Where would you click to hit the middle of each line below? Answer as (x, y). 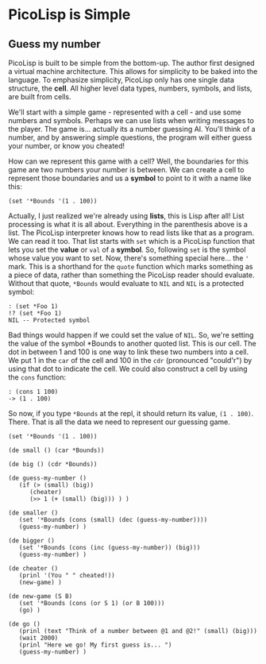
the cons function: (37, 377)
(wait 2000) (39, 638)
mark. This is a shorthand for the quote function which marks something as (131, 266)
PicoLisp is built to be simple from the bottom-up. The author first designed (132, 63)
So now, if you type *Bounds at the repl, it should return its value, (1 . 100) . (131, 413)
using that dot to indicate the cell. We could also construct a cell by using (128, 369)
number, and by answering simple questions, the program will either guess (130, 137)
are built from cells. (40, 97)
